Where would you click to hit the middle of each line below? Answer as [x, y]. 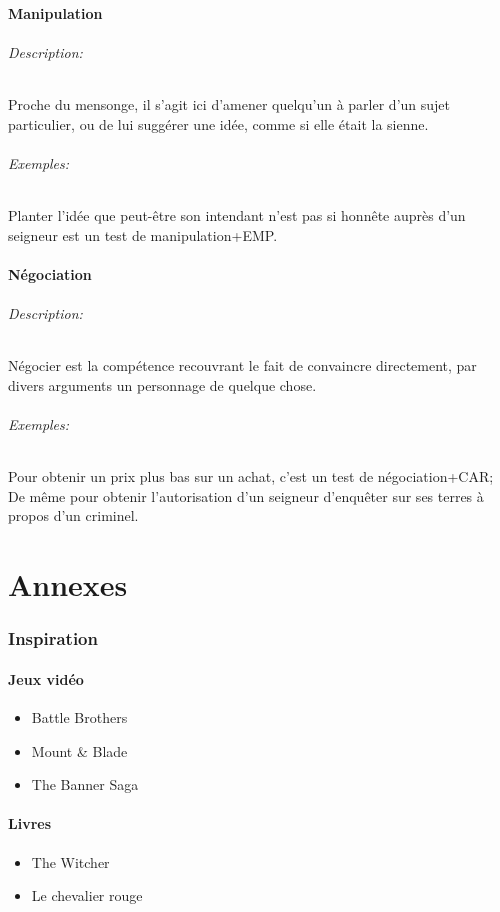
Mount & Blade [79, 750]
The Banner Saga [85, 784]
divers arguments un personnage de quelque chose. [162, 384]
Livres [30, 823]
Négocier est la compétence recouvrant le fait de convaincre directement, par [242, 365]
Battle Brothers [79, 716]
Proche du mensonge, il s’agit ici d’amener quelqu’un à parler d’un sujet [229, 103]
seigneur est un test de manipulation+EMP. [143, 234]
